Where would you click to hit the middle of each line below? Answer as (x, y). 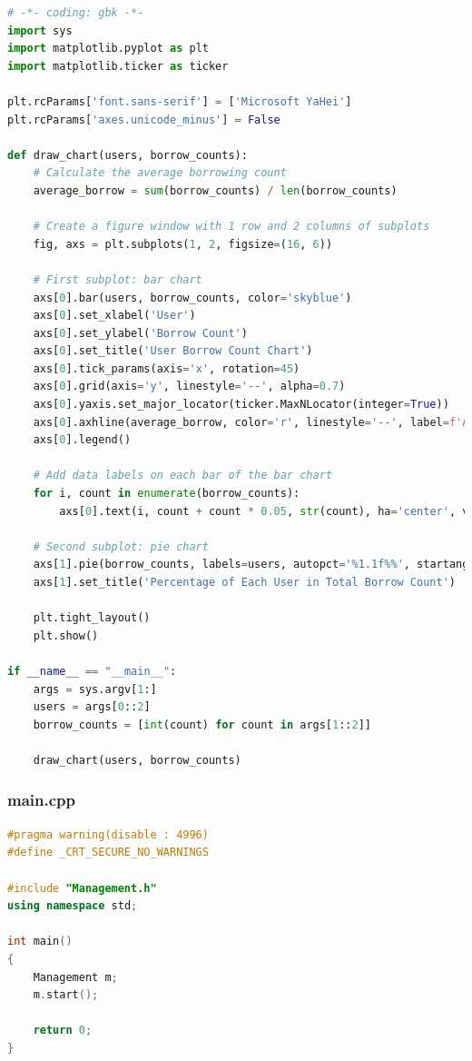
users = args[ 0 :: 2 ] (92, 707)
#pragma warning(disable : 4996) (108, 834)
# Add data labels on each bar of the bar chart (182, 476)
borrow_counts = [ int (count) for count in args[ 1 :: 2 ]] (202, 724)
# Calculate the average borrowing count (160, 173)
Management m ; (75, 977)
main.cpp (41, 800)
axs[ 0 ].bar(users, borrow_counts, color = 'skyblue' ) (192, 297)
